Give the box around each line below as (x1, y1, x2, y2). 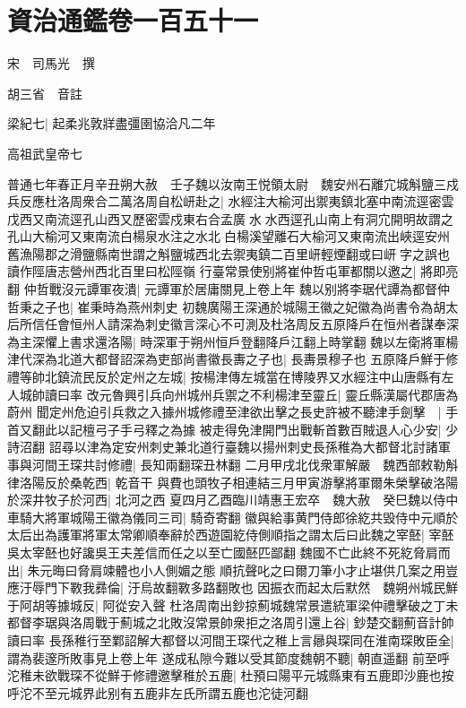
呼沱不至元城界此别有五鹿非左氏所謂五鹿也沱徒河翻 (7, 683, 308, 702)
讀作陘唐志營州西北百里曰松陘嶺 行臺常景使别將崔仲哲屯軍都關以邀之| (7, 262, 417, 281)
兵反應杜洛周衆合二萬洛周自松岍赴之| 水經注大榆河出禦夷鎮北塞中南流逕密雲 (7, 192, 454, 211)
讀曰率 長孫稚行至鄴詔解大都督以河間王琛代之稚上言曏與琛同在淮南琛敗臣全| (7, 630, 454, 649)
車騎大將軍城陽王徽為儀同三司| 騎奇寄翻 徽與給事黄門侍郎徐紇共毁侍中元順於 (7, 507, 459, 526)
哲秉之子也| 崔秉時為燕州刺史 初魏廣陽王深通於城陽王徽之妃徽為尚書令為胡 (7, 297, 446, 315)
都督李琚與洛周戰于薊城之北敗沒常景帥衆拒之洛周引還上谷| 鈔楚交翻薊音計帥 (7, 613, 454, 632)
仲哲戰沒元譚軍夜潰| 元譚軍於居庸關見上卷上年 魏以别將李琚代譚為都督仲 (23, 280, 450, 298)
